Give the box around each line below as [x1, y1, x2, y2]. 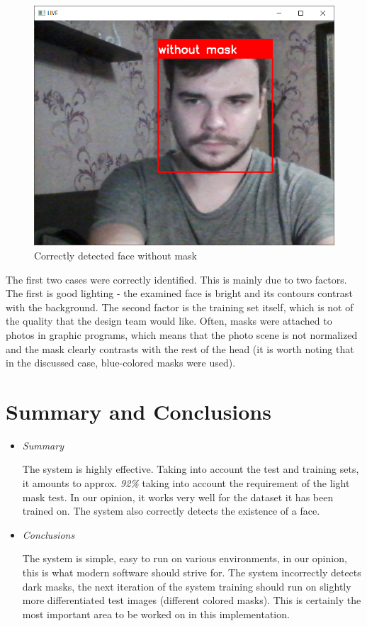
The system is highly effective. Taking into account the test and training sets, [22, 462, 359, 476]
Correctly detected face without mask [34, 247, 197, 262]
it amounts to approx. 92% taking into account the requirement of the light [22, 476, 350, 490]
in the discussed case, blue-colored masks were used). [6, 355, 236, 370]
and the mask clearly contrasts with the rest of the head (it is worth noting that [6, 341, 354, 356]
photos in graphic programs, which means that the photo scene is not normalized [6, 327, 358, 342]
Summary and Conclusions [6, 396, 271, 425]
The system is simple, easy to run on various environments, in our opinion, [22, 551, 347, 566]
